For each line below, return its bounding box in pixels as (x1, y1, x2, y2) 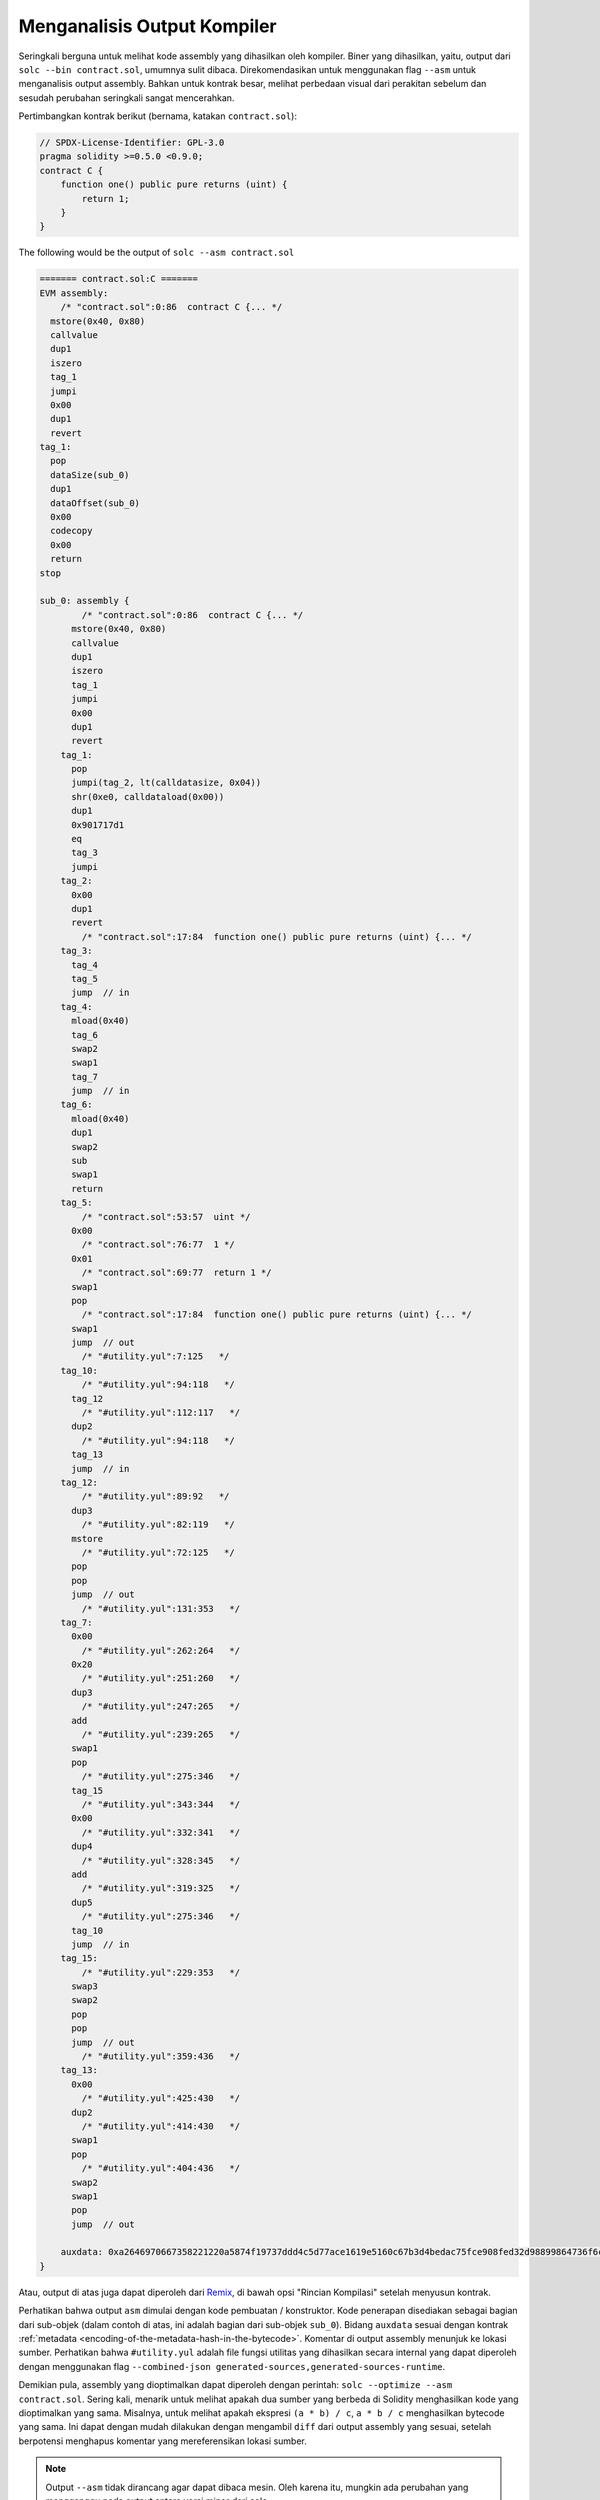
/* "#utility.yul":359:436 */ (81, 2051, 240, 2062)
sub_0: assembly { (39, 595, 130, 607)
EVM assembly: (39, 287, 109, 299)
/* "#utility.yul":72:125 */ (81, 1546, 235, 1558)
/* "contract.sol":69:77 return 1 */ (81, 1267, 272, 1279)
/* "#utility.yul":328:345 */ (81, 1855, 240, 1866)
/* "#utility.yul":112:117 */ (81, 1407, 240, 1419)
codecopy (50, 525, 93, 537)
